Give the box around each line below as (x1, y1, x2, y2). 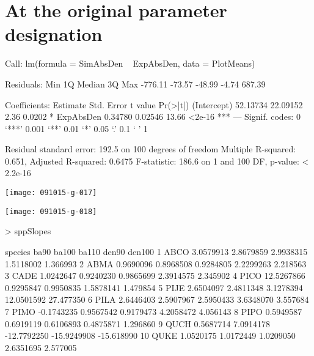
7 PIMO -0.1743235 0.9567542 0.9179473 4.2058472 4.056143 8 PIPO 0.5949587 (5, 305, 302, 317)
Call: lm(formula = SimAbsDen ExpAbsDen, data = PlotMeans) (5, 57, 255, 70)
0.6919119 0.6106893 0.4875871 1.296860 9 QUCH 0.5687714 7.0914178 (5, 317, 270, 330)
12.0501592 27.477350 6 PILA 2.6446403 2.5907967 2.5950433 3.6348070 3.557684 (5, 293, 309, 306)
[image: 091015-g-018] (5, 207, 97, 216)
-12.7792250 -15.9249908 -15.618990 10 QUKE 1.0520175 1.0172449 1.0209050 (5, 329, 296, 342)
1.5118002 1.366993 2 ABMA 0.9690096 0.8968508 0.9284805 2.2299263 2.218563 (5, 257, 307, 270)
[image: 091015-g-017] (5, 188, 97, 198)
